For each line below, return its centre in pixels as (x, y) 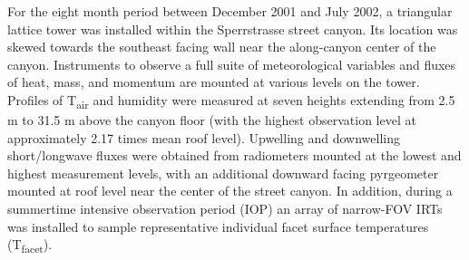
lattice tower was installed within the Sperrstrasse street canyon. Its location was (233, 29)
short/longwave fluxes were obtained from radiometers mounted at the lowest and (234, 155)
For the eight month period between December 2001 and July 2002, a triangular (230, 11)
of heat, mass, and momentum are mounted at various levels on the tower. (214, 82)
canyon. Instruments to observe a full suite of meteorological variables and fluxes (232, 64)
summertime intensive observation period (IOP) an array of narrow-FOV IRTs (225, 209)
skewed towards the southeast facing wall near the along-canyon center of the (222, 47)
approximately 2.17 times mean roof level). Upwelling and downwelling (204, 137)
